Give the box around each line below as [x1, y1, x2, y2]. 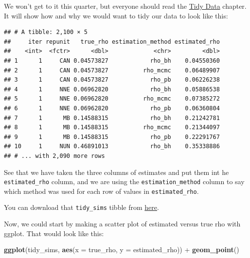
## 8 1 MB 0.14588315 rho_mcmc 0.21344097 [4, 124, 220, 131]
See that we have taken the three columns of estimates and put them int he [4, 167, 229, 177]
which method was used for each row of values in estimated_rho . [4, 186, 199, 196]
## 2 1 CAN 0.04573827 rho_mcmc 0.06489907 [4, 67, 220, 74]
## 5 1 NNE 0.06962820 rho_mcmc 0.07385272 [4, 95, 220, 103]
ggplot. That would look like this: [4, 228, 104, 238]
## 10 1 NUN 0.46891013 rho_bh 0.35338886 [4, 143, 220, 150]
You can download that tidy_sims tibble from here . [4, 202, 159, 212]
